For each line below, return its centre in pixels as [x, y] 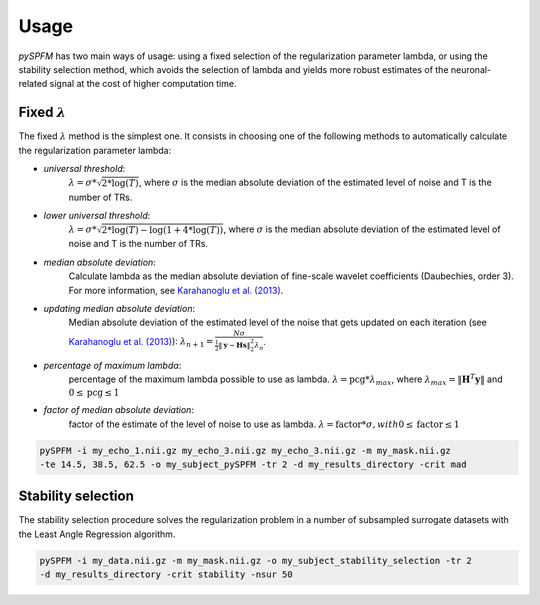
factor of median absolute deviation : [119, 410]
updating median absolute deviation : [119, 308]
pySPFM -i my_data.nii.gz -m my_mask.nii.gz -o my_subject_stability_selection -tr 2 [255, 560]
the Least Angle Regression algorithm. [97, 534]
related [33, 84]
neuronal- [471, 69]
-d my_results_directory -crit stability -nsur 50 [166, 574]
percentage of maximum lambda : [112, 365]
